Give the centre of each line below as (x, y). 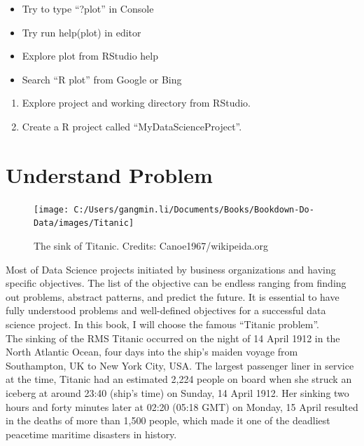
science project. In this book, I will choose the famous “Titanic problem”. (162, 324)
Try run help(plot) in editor (82, 32)
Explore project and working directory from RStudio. (136, 103)
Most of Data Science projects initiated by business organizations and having (171, 269)
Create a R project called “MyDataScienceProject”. (132, 126)
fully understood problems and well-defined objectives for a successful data (166, 310)
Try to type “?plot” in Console (88, 8)
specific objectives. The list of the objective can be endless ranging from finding (176, 283)
